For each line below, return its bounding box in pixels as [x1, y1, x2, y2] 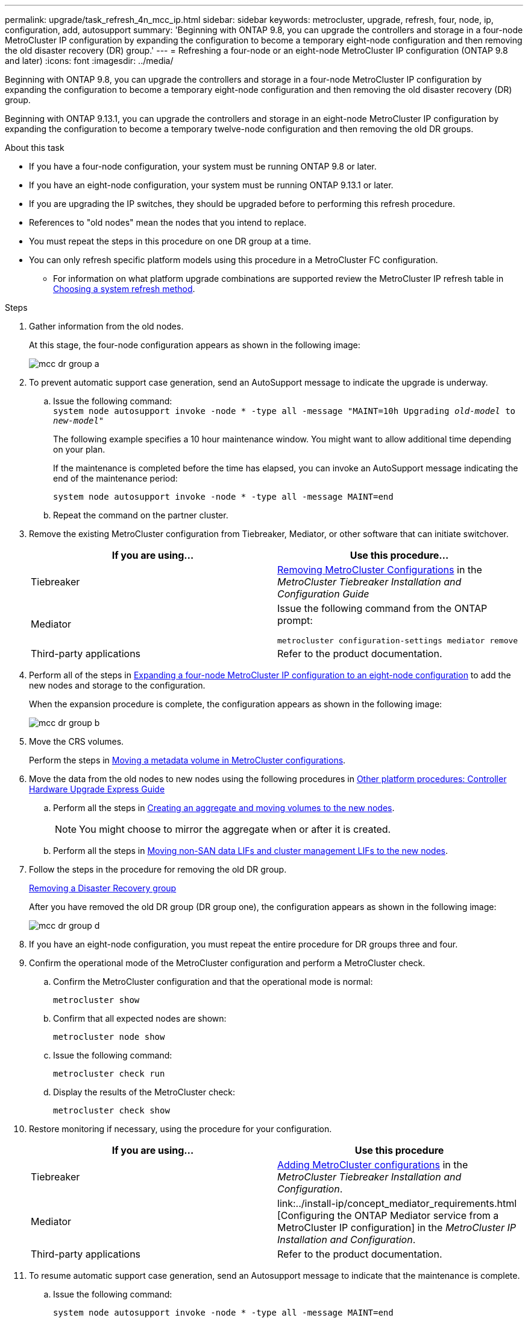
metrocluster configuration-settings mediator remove [277, 636, 518, 645]
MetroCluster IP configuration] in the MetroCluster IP [277, 1221, 516, 1234]
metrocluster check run [53, 1069, 165, 1078]
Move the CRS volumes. [29, 736, 124, 747]
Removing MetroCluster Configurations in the [277, 564, 482, 576]
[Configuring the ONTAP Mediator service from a [277, 1209, 499, 1221]
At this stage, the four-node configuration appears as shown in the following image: [29, 340, 360, 350]
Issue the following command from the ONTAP [277, 602, 488, 614]
